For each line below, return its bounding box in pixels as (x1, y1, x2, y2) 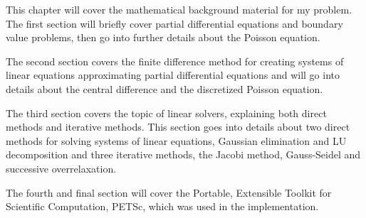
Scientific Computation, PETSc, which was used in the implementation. (6, 199, 319, 214)
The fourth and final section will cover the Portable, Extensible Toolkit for (6, 185, 332, 200)
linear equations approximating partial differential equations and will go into (6, 67, 340, 82)
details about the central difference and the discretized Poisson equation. (6, 81, 323, 96)
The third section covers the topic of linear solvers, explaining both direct (6, 105, 327, 120)
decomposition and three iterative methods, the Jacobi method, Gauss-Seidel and (6, 147, 361, 162)
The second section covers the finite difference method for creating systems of (6, 53, 344, 68)
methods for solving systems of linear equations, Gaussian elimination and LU (6, 133, 347, 148)
